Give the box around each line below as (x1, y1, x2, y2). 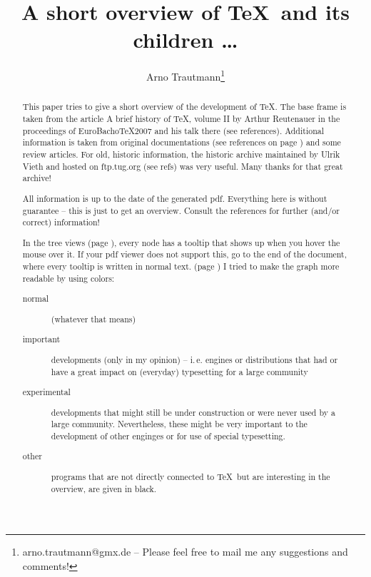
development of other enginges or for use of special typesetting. (51, 429, 285, 441)
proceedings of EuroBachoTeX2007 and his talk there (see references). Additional (22, 124, 325, 136)
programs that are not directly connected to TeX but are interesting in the (51, 471, 330, 483)
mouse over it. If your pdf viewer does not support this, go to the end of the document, (22, 248, 347, 260)
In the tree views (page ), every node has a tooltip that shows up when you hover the (22, 236, 340, 248)
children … (133, 25, 238, 54)
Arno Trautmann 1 (146, 67, 225, 83)
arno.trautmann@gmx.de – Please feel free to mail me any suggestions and (22, 544, 348, 559)
